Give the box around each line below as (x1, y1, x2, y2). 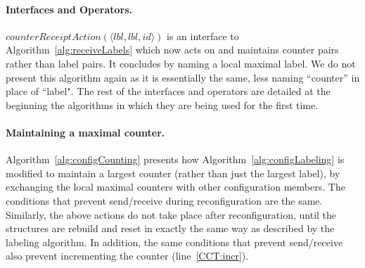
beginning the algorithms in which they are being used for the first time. (6, 97, 319, 112)
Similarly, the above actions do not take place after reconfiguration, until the (6, 207, 337, 222)
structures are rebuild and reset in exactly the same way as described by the (6, 221, 335, 236)
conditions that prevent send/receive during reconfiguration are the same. (6, 193, 323, 208)
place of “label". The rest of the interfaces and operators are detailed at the (6, 84, 331, 98)
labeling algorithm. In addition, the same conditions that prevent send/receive (6, 234, 343, 249)
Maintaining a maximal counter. (6, 125, 165, 139)
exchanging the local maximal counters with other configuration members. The (6, 179, 345, 194)
